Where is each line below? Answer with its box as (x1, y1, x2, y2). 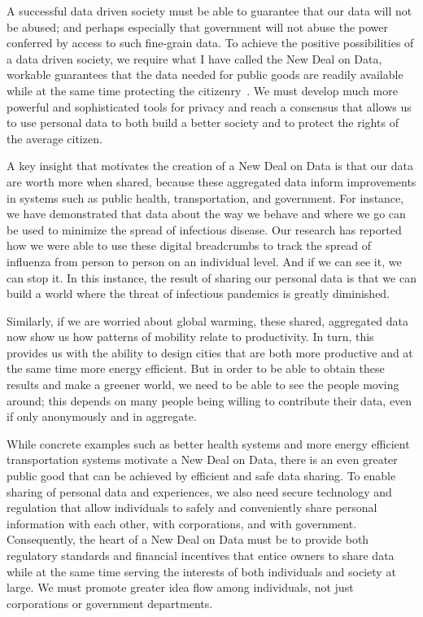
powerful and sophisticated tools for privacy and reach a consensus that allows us (7, 98, 412, 115)
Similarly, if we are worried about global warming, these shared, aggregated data (7, 312, 408, 329)
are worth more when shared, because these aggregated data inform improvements (7, 173, 416, 190)
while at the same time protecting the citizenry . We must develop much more (7, 81, 398, 98)
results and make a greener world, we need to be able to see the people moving (7, 376, 399, 393)
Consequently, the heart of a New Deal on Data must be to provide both (7, 531, 369, 548)
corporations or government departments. (7, 594, 213, 611)
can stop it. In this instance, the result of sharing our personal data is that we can (7, 269, 416, 286)
